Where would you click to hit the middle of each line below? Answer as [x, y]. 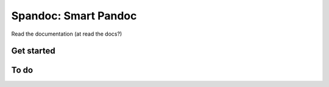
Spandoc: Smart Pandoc [74, 16]
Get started [33, 51]
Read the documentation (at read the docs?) [67, 34]
